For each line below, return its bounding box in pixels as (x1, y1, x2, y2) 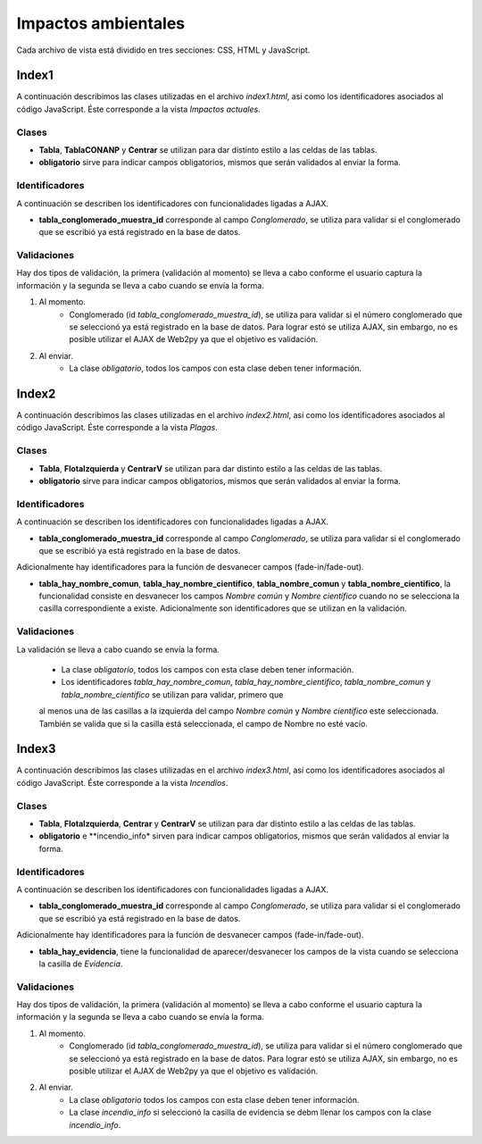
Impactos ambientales (16, 13, 186, 33)
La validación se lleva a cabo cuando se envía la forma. (16, 644, 220, 655)
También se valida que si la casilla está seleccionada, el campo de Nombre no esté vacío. (38, 718, 368, 729)
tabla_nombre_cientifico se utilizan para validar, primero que (61, 689, 284, 700)
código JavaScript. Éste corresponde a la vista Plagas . (16, 422, 218, 433)
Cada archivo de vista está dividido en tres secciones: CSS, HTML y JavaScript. (16, 45, 311, 55)
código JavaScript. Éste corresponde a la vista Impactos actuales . (16, 104, 261, 114)
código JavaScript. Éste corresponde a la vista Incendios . (16, 777, 229, 788)
